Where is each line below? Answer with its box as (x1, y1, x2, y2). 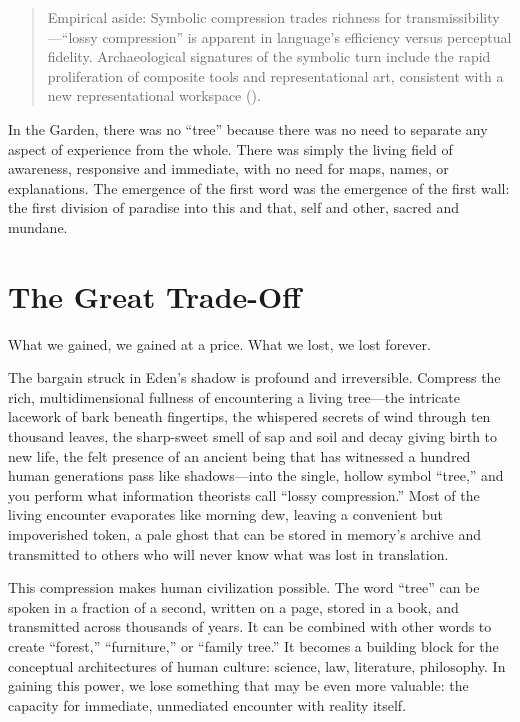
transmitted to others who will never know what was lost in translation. (8, 543, 449, 564)
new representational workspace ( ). (47, 85, 261, 106)
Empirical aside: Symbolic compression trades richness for (47, 7, 402, 27)
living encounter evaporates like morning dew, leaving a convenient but (8, 504, 443, 525)
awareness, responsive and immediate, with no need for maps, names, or (8, 158, 449, 179)
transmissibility (406, 7, 500, 27)
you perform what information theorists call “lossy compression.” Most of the (8, 484, 480, 505)
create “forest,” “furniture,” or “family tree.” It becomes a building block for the (8, 635, 499, 656)
